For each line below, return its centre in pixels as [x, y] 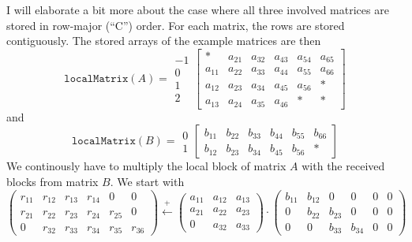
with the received [343, 166]
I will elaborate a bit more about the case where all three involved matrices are [198, 9]
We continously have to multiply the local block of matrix [146, 166]
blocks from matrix [52, 181]
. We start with [147, 181]
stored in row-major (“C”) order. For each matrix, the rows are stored [176, 25]
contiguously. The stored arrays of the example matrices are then [164, 41]
